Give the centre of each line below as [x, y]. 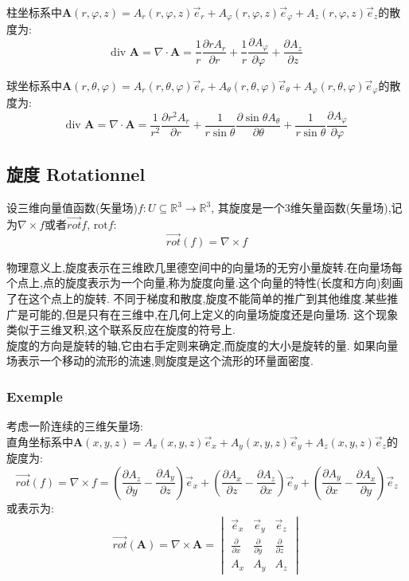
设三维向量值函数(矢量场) [72, 208]
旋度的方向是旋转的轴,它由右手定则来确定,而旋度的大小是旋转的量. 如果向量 [203, 345]
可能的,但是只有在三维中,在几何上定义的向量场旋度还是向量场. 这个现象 [213, 314]
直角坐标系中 [40, 441]
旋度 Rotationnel [76, 174]
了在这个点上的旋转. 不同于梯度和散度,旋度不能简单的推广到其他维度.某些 [197, 298]
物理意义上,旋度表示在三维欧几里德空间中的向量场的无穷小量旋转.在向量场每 [204, 267]
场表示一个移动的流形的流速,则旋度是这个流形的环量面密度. [160, 361]
